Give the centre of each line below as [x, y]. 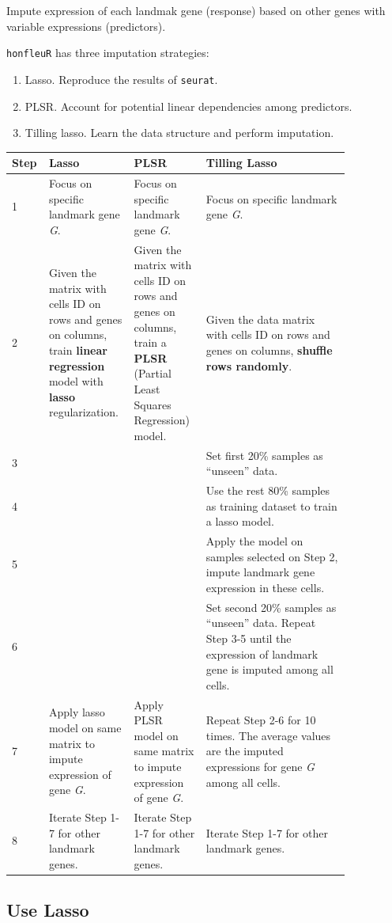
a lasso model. [240, 521]
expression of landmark [262, 653]
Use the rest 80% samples [268, 490]
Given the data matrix [260, 319]
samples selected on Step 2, [272, 556]
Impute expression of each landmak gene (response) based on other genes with [196, 10]
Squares [153, 404]
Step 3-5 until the [249, 638]
